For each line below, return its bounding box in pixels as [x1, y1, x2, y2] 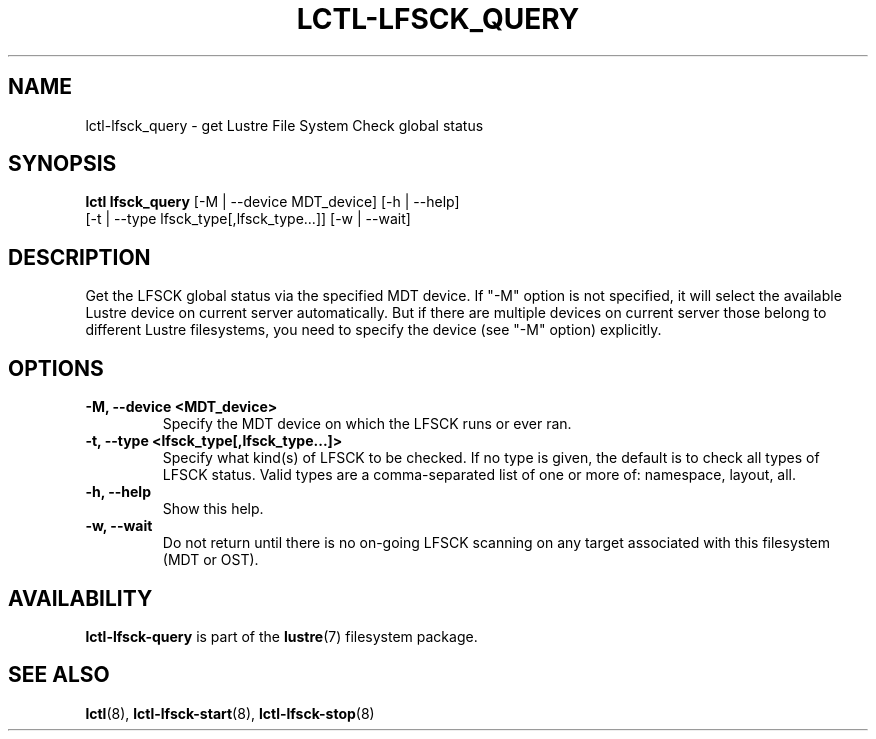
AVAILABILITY [8, 585, 153, 611]
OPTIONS [8, 355, 104, 381]
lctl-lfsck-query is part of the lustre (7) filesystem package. [85, 627, 478, 645]
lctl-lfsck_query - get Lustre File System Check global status [85, 116, 484, 134]
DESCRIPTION [8, 244, 151, 270]
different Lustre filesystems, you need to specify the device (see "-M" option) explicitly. [85, 321, 662, 339]
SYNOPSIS [8, 151, 117, 177]
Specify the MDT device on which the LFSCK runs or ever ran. [162, 415, 572, 433]
